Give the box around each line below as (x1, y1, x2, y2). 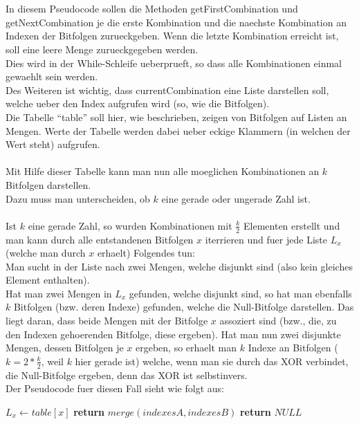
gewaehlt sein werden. (6, 69, 98, 84)
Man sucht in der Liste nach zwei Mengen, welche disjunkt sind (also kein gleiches (6, 259, 353, 273)
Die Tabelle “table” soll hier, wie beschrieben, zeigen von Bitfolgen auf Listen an (6, 109, 347, 124)
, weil (41, 353, 64, 368)
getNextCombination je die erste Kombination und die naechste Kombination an (6, 15, 347, 29)
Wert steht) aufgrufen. (6, 137, 100, 151)
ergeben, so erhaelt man (136, 340, 237, 355)
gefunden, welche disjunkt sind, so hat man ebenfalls (129, 286, 352, 300)
